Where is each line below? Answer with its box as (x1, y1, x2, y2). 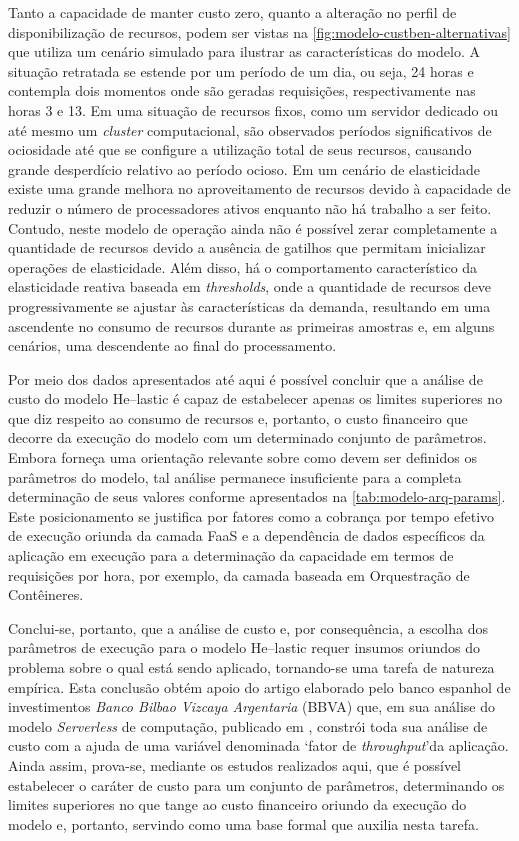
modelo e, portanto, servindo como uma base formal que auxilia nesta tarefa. (8, 813, 479, 834)
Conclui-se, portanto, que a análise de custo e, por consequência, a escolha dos (8, 617, 489, 638)
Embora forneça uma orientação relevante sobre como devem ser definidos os (8, 447, 477, 468)
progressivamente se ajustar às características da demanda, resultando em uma (8, 295, 491, 316)
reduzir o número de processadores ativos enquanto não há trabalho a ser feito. (8, 197, 492, 218)
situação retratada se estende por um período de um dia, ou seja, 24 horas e (8, 60, 474, 81)
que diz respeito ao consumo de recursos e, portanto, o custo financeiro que (8, 407, 468, 428)
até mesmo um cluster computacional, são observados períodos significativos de (8, 119, 492, 140)
